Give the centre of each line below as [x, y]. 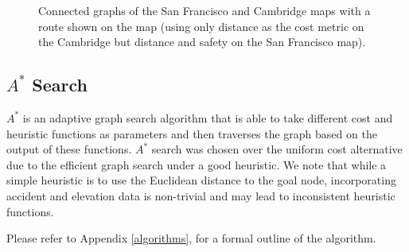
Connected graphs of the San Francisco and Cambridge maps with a [204, 10]
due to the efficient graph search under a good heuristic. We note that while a [197, 164]
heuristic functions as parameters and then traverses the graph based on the [192, 133]
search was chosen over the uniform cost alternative [277, 149]
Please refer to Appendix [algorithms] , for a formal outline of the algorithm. [191, 238]
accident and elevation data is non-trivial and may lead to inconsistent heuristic [201, 195]
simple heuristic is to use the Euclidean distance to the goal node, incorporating [201, 180]
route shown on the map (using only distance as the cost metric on [201, 26]
